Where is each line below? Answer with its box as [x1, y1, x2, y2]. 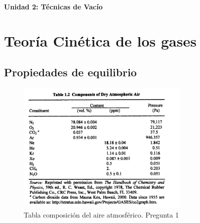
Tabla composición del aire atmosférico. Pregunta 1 [24, 210, 179, 220]
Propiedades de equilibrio [4, 64, 137, 80]
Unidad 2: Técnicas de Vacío [4, 1, 103, 11]
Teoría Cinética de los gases [4, 30, 197, 51]
